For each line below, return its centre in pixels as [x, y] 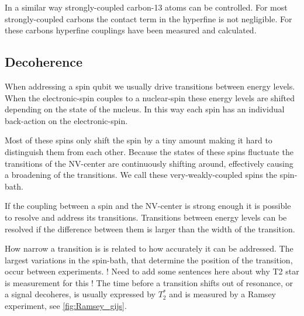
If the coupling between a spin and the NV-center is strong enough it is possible [148, 206]
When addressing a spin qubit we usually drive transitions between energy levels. [150, 86]
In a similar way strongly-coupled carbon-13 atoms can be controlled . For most [146, 7]
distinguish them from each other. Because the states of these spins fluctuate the [149, 151]
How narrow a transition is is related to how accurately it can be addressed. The [149, 248]
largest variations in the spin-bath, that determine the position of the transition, [149, 260]
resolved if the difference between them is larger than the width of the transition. [150, 229]
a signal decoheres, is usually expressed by [80, 294]
